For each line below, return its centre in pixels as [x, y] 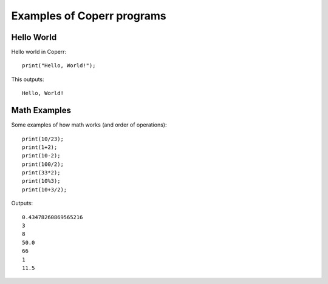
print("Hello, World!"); [59, 66]
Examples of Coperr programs [89, 16]
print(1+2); [40, 147]
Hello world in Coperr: [39, 52]
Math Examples [41, 111]
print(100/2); [43, 164]
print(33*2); [41, 173]
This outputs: [28, 79]
